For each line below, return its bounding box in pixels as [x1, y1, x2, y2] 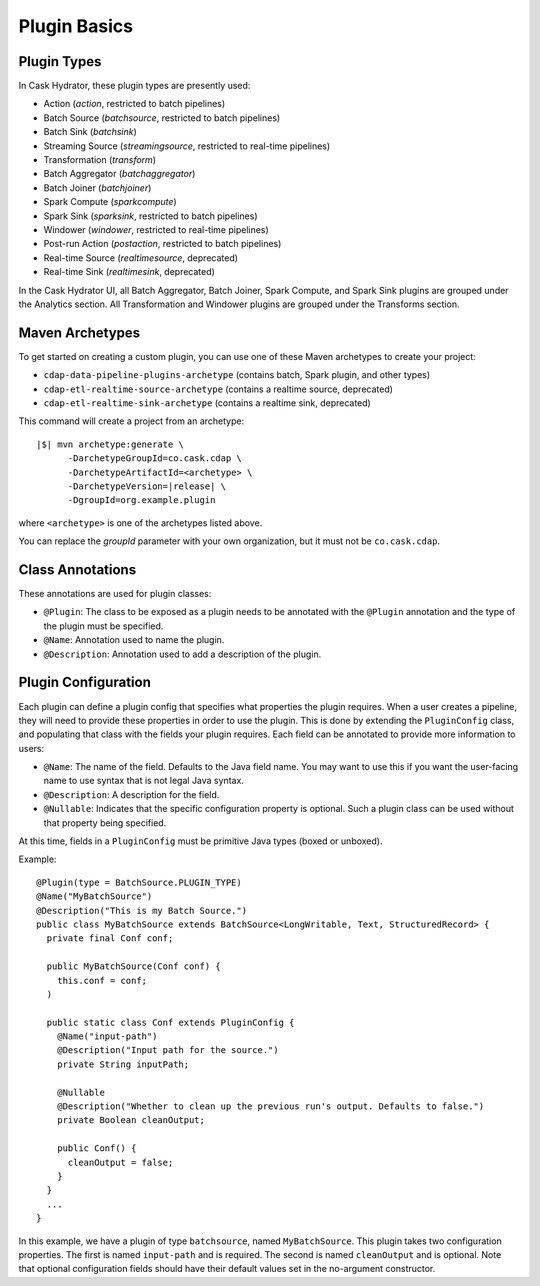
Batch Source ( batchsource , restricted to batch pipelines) [43, 111, 281, 124]
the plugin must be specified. [43, 620, 164, 632]
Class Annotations [18, 561, 137, 578]
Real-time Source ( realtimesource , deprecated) [43, 251, 239, 264]
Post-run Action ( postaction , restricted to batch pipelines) [43, 238, 282, 250]
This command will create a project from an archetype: [18, 415, 245, 427]
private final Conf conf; [46, 933, 174, 944]
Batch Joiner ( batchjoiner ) [43, 181, 152, 194]
